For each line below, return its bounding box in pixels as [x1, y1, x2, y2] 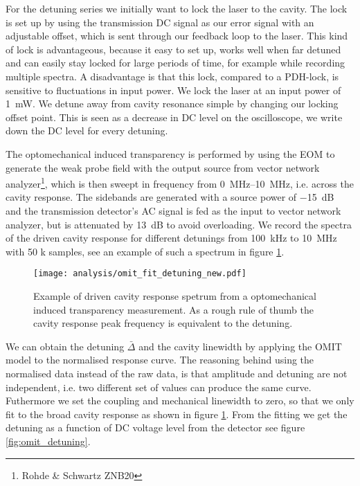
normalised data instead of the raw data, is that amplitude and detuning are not [6, 366, 348, 380]
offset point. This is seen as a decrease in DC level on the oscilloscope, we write [6, 109, 343, 124]
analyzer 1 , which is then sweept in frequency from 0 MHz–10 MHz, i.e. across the [6, 174, 354, 190]
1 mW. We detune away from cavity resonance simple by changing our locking [6, 96, 339, 111]
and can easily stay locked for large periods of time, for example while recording [6, 55, 345, 70]
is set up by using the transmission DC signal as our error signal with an [6, 15, 314, 29]
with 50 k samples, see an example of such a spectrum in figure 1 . [6, 244, 285, 258]
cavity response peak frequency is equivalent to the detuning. [33, 316, 293, 330]
